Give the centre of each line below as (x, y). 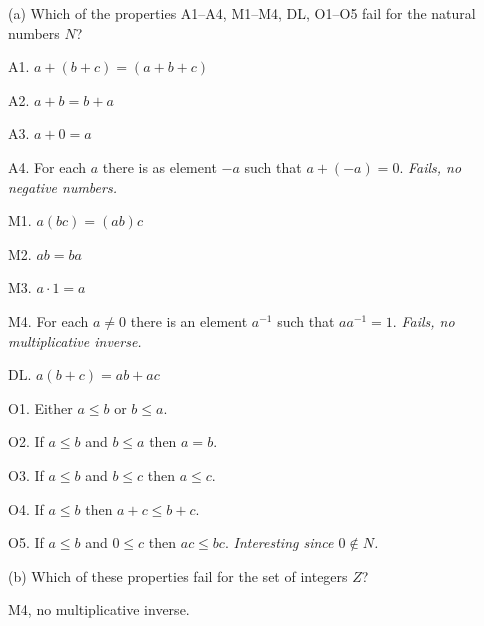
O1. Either (40, 407)
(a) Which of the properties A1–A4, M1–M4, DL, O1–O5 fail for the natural (242, 13)
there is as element (159, 166)
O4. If (26, 508)
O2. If (26, 441)
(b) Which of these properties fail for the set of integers (178, 575)
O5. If (26, 542)
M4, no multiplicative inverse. (99, 609)
